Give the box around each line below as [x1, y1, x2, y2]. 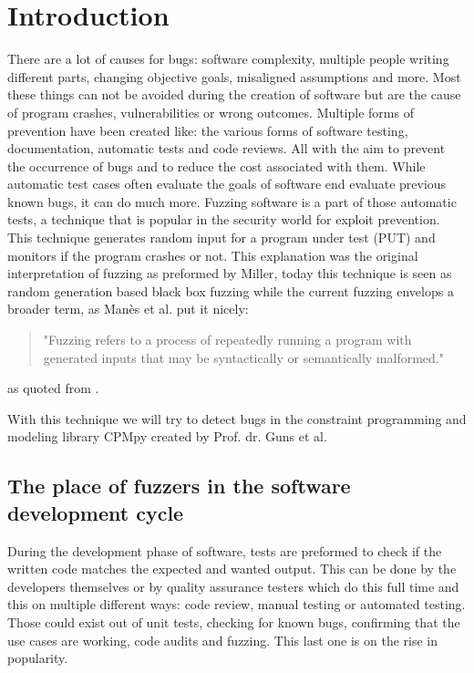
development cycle [7, 498, 184, 526]
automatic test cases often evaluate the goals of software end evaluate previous [7, 174, 447, 193]
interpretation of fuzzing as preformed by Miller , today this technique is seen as [7, 264, 452, 283]
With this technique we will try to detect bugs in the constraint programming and [7, 409, 467, 428]
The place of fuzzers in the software [7, 471, 351, 500]
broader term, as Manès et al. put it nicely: [7, 299, 249, 318]
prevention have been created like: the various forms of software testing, [7, 120, 408, 140]
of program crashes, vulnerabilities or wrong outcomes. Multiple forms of [7, 102, 414, 121]
